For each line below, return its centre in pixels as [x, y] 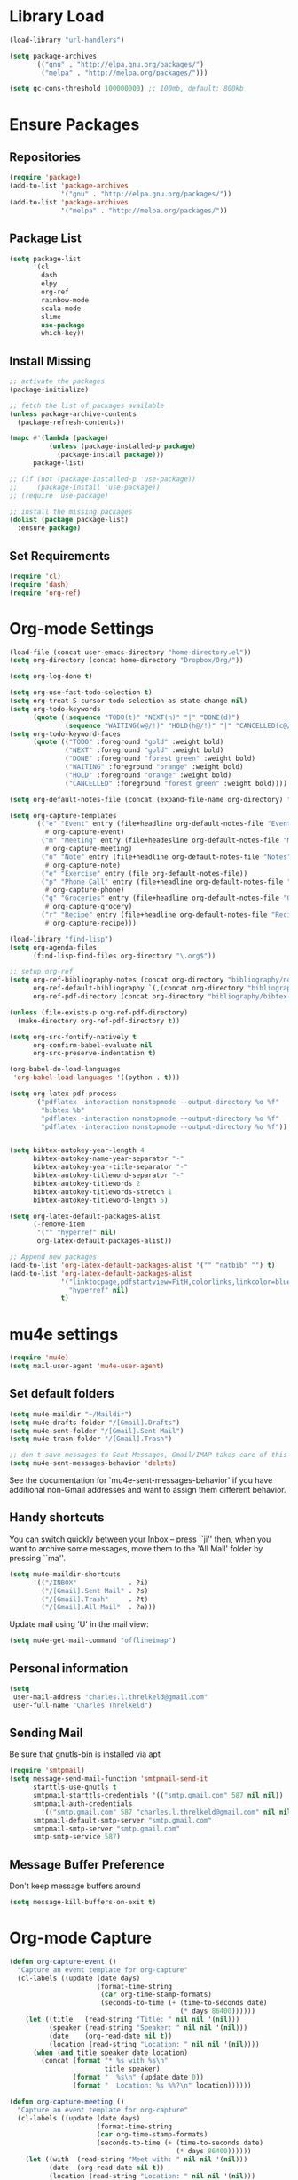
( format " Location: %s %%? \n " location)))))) [162, 2086]
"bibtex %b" [63, 1110]
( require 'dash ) [39, 584]
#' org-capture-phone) [85, 890]
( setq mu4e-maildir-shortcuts [65, 1574]
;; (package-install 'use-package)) [85, 487]
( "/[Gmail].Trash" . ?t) [95, 1599]
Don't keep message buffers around [75, 1886]
